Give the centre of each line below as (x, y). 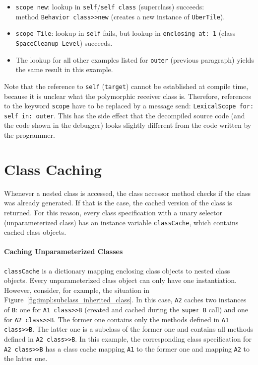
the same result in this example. (64, 69)
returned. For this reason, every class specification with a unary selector (113, 212)
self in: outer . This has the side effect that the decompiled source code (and (125, 115)
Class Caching (53, 169)
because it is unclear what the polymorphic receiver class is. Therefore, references (128, 96)
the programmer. (30, 135)
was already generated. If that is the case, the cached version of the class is (118, 203)
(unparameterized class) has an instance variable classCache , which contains (121, 222)
